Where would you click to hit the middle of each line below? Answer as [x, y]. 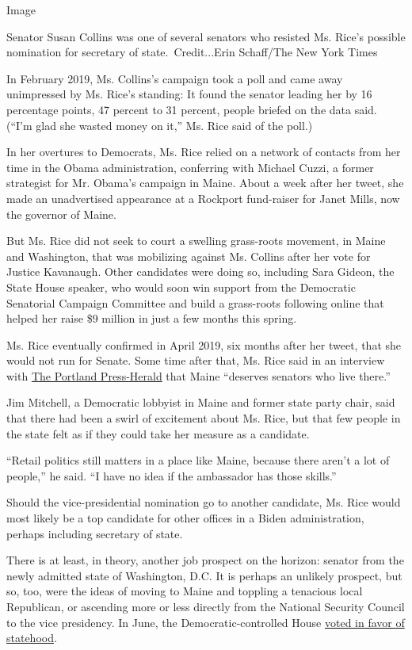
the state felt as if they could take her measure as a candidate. [158, 433]
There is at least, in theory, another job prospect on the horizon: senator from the [205, 560]
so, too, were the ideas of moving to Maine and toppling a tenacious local [185, 591]
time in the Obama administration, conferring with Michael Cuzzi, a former [190, 167]
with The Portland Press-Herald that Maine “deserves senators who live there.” [198, 375]
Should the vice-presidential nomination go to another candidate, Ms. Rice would [204, 502]
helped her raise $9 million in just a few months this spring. [152, 318]
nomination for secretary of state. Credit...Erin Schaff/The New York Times [192, 52]
